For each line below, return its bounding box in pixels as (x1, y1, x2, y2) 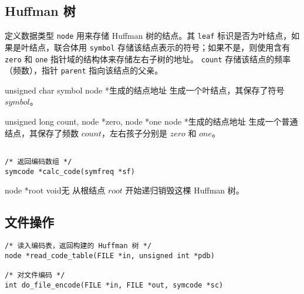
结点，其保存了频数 (5, 126, 79, 139)
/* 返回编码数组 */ (5, 157, 72, 166)
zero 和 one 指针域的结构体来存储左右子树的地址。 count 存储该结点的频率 (5, 52, 291, 65)
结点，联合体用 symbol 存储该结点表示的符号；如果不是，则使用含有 (29, 41, 291, 53)
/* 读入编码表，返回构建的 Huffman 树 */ (5, 241, 152, 250)
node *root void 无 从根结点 (5, 184, 106, 196)
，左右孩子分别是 (102, 126, 168, 139)
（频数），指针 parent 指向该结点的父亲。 (5, 64, 163, 76)
